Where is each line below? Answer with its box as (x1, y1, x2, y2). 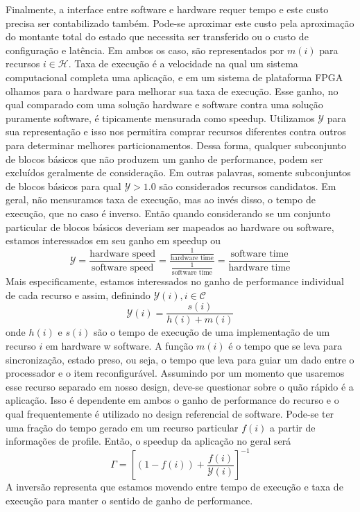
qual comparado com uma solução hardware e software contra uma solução (6, 97, 323, 112)
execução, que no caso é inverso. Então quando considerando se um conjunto (6, 205, 331, 220)
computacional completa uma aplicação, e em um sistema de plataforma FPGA (6, 69, 343, 84)
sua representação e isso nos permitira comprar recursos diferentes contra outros (6, 124, 346, 139)
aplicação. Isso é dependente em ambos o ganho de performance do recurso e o (6, 393, 339, 407)
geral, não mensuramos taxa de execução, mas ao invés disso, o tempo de (6, 192, 316, 207)
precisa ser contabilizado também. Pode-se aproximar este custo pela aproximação (6, 15, 354, 30)
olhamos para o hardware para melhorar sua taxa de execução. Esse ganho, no (6, 83, 338, 98)
